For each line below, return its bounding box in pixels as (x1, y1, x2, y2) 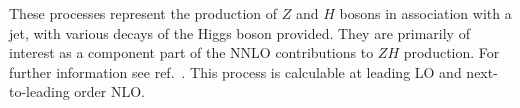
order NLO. (74, 81, 146, 102)
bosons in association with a (339, 3, 512, 23)
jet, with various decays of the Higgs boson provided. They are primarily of (9, 22, 470, 43)
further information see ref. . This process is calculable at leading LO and (9, 61, 462, 82)
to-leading (9, 81, 70, 102)
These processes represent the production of (9, 3, 278, 23)
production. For (403, 42, 500, 63)
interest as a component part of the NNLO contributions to (9, 42, 374, 63)
